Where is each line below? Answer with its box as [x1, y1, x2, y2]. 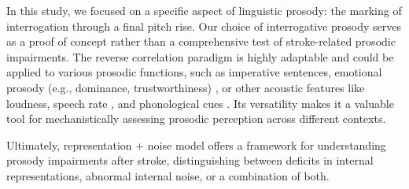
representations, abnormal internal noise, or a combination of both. [6, 167, 330, 183]
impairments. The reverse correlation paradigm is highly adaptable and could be [6, 48, 394, 65]
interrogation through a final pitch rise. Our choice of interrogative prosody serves [6, 17, 401, 34]
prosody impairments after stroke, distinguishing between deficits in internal [6, 152, 374, 169]
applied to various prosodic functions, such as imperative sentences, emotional [6, 64, 382, 80]
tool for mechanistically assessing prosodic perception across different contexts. [6, 110, 386, 127]
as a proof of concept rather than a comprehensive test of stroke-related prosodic [6, 33, 396, 50]
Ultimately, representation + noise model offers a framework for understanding [6, 136, 386, 153]
